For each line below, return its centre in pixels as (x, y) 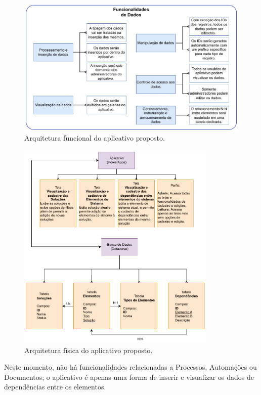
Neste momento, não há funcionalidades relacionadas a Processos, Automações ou (130, 367)
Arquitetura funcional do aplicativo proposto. (95, 138)
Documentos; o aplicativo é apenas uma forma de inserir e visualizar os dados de (129, 377)
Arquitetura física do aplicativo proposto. (89, 350)
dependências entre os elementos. (55, 387)
